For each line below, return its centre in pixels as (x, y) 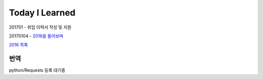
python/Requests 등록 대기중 (37, 70)
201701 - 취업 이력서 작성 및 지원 (40, 27)
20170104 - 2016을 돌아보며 (36, 36)
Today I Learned (42, 13)
